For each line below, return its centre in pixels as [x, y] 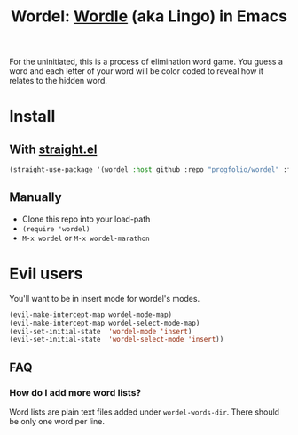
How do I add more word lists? [75, 392]
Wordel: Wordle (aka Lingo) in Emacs [149, 16]
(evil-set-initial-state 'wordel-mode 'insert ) [101, 331]
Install [32, 117]
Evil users [46, 274]
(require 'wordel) [56, 229]
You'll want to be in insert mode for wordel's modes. [105, 298]
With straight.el [53, 149]
